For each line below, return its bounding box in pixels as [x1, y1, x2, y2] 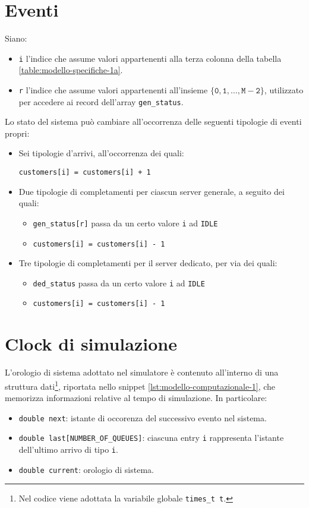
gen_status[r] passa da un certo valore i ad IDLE [33, 216, 218, 229]
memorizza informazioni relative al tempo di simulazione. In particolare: [5, 392, 267, 404]
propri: [5, 127, 30, 139]
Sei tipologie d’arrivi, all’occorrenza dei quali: [18, 147, 184, 159]
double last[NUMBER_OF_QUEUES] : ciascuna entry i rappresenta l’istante [18, 431, 284, 444]
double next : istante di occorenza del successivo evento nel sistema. [18, 411, 267, 424]
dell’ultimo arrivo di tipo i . [18, 443, 118, 455]
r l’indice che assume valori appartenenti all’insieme [18, 83, 208, 96]
